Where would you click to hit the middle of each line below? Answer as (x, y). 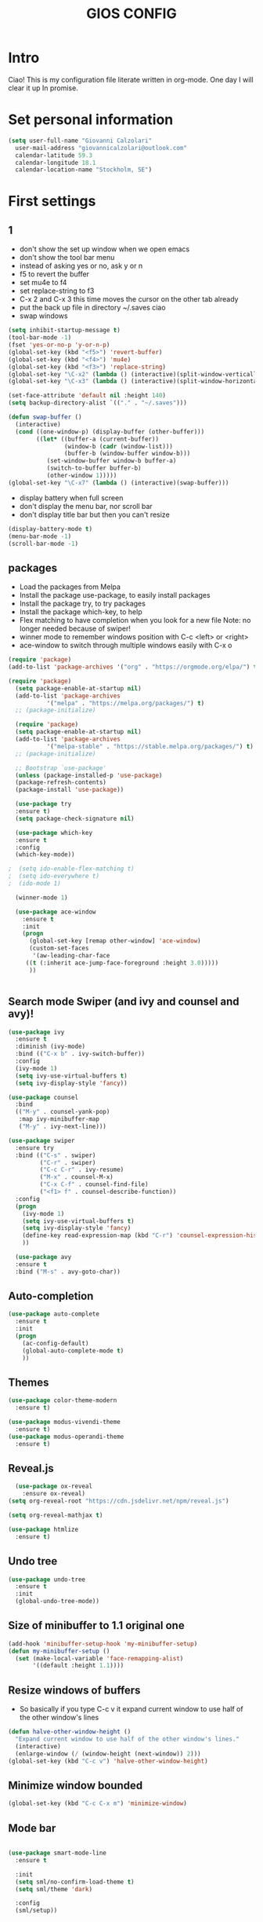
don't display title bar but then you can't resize (94, 514)
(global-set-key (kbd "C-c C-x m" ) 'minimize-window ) (98, 1803)
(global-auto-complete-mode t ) (73, 1351)
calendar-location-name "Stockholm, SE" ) (84, 170)
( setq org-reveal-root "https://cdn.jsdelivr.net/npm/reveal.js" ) (119, 1501)
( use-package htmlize (43, 1529)
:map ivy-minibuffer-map (59, 1119)
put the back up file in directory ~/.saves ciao (92, 308)
